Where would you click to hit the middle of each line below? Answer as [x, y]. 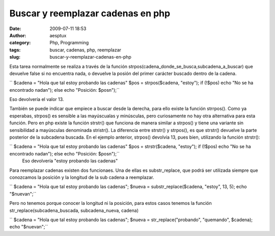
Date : [15, 29]
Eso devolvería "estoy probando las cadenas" [70, 161]
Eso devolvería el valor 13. [37, 99]
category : [20, 43]
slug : [15, 57]
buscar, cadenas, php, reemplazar [86, 50]
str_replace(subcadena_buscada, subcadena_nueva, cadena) [74, 210]
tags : [15, 50]
